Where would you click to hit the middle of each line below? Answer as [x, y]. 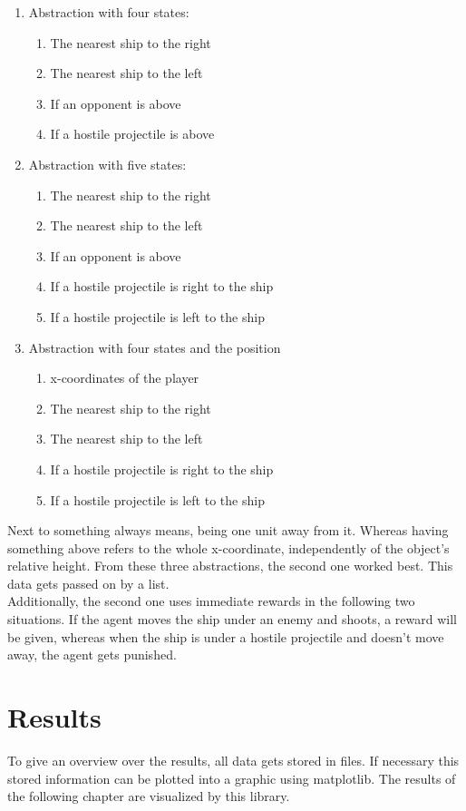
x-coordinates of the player [125, 378]
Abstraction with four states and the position [155, 347]
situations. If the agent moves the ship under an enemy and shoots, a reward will [233, 619]
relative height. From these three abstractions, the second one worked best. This [230, 566]
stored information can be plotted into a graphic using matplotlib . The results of [232, 778]
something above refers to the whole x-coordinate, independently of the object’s [228, 547]
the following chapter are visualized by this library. [149, 796]
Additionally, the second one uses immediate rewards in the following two [211, 601]
